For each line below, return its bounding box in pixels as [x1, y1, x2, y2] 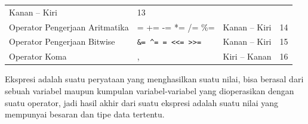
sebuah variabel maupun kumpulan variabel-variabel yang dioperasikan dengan [5, 85, 294, 97]
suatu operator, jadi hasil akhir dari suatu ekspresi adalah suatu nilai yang [5, 96, 279, 108]
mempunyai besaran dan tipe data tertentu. [5, 108, 165, 120]
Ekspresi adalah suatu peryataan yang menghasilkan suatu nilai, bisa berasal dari [5, 73, 304, 85]
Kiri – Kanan [223, 50, 272, 63]
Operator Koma [9, 50, 67, 63]
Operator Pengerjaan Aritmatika [9, 20, 129, 33]
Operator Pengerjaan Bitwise [9, 35, 115, 48]
